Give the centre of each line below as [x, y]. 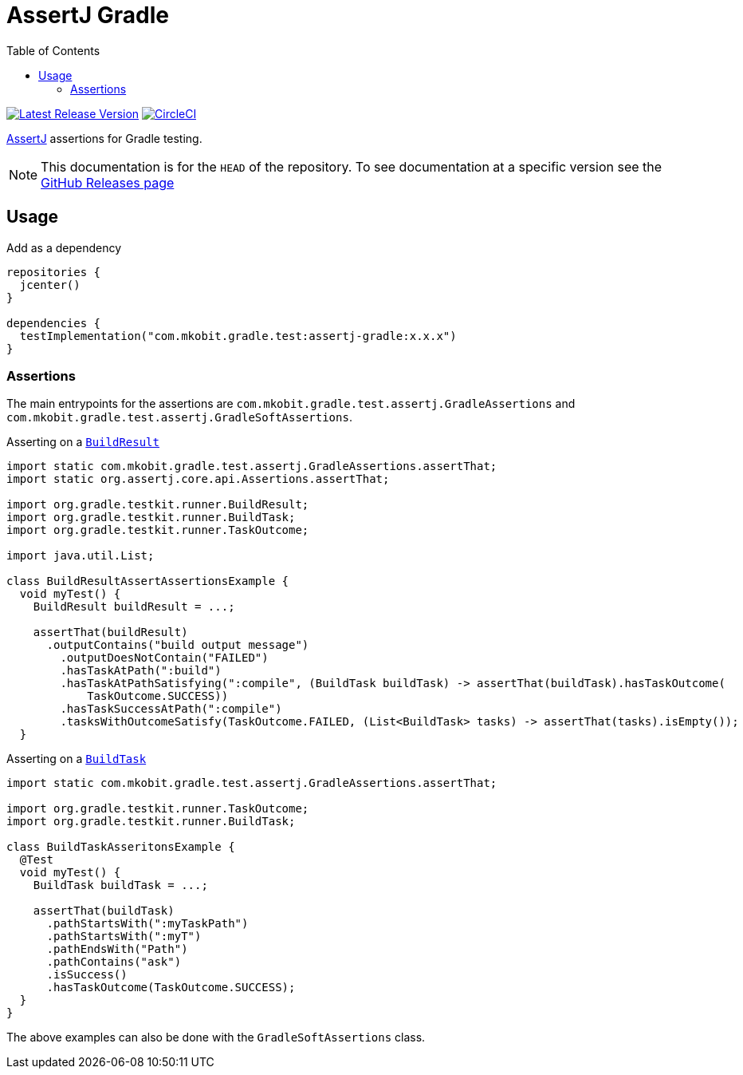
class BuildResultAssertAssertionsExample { [148, 581]
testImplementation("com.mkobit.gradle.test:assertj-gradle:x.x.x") [238, 336]
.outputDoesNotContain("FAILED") [164, 658]
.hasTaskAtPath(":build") [141, 671]
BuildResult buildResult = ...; [134, 607]
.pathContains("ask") [114, 962]
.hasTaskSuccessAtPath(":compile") [171, 709]
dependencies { [54, 323]
